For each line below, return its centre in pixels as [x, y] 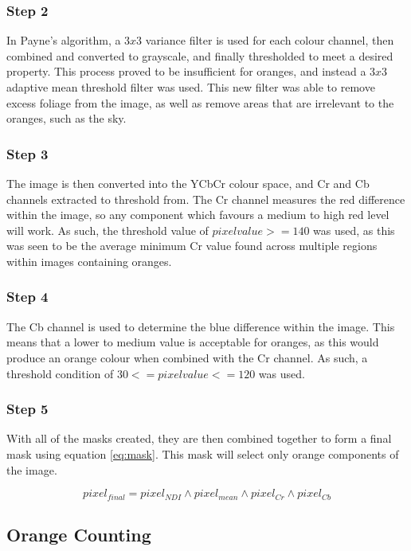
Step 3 [27, 153]
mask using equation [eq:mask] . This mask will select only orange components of [203, 453]
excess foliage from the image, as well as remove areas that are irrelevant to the [200, 102]
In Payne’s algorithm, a [64, 40]
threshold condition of [60, 373]
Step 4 [27, 297]
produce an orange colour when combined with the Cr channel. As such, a [187, 357]
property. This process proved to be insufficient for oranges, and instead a [186, 71]
